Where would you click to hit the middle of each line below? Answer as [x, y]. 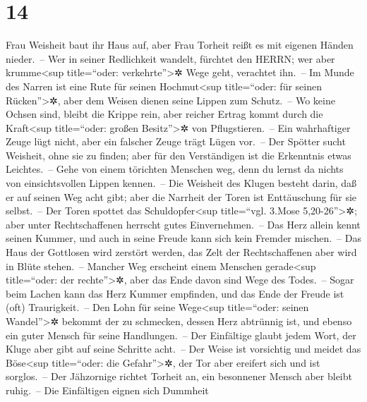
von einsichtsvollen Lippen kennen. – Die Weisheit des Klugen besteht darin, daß [181, 183]
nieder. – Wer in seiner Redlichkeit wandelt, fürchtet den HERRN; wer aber [170, 58]
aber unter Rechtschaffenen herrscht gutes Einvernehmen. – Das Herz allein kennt [183, 224]
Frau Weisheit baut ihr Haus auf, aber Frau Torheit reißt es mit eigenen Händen [180, 45]
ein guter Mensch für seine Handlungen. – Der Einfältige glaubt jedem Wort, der [181, 335]
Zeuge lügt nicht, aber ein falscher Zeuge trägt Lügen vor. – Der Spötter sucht [176, 141]
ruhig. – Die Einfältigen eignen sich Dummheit [107, 390]
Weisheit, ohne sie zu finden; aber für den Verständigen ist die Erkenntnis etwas [179, 155]
